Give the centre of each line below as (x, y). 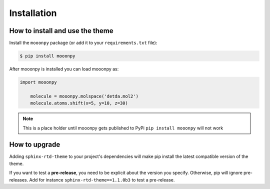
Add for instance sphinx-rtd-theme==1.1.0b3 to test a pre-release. (102, 179)
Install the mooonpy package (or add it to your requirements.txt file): (83, 43)
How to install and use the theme (61, 31)
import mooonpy (38, 82)
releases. (19, 179)
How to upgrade (35, 145)
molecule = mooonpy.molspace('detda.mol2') (84, 96)
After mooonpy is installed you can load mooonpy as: (64, 69)
